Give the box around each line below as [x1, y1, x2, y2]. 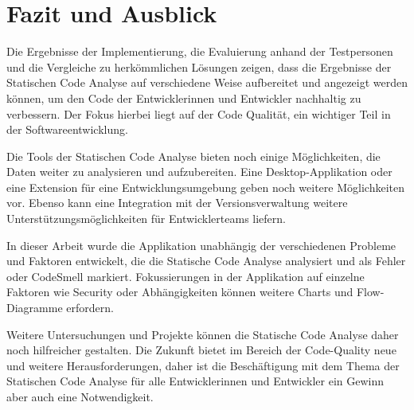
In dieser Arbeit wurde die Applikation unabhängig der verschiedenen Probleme [6, 236, 396, 253]
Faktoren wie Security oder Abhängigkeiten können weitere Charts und [6, 283, 353, 300]
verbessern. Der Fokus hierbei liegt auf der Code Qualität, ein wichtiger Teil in [6, 105, 391, 122]
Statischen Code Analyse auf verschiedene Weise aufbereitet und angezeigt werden [6, 74, 408, 91]
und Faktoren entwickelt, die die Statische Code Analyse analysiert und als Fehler [6, 252, 406, 269]
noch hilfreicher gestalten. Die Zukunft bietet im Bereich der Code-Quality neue [6, 342, 396, 358]
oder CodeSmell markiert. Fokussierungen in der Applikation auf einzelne [6, 267, 365, 284]
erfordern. [66, 299, 114, 316]
